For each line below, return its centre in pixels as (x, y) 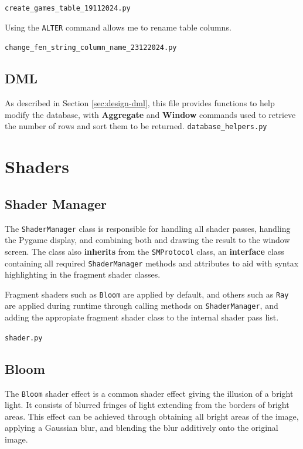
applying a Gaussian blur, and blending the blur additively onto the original (142, 428)
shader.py (24, 338)
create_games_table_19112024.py (68, 8)
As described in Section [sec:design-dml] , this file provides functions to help (140, 103)
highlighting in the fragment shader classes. (83, 274)
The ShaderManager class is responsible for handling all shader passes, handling (148, 228)
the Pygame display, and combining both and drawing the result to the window (147, 240)
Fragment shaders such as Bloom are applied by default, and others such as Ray (147, 294)
